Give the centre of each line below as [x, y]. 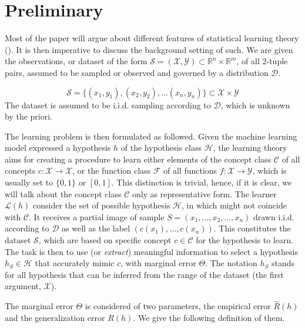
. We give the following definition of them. [209, 317]
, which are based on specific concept [105, 240]
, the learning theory [250, 148]
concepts [20, 170]
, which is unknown [255, 105]
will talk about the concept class [63, 193]
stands [283, 263]
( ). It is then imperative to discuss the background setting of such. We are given [149, 49]
